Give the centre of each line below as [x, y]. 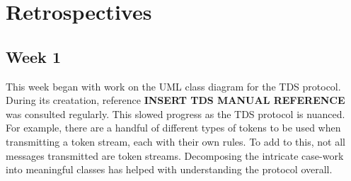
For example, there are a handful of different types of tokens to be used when [173, 128]
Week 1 [33, 56]
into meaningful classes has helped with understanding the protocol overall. [169, 169]
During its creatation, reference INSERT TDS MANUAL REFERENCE [175, 100]
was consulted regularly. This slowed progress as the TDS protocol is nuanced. [175, 113]
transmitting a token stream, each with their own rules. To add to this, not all [175, 141]
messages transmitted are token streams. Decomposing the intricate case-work [175, 155]
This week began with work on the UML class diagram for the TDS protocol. [173, 86]
